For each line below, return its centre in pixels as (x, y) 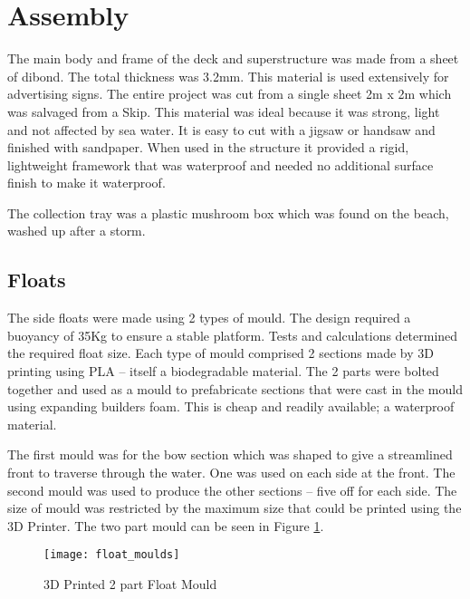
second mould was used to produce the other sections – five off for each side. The (232, 490)
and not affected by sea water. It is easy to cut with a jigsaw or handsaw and (221, 129)
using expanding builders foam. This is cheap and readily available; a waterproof (231, 406)
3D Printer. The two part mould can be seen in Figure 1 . (166, 525)
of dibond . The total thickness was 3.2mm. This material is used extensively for (228, 76)
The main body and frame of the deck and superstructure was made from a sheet (233, 58)
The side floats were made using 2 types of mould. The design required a (209, 318)
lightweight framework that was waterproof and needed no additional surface (221, 164)
